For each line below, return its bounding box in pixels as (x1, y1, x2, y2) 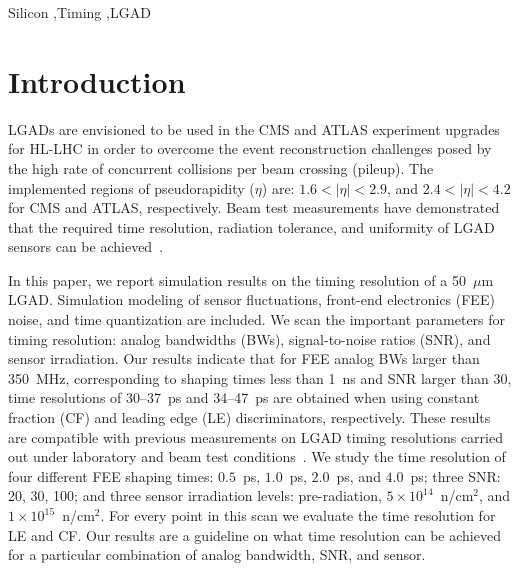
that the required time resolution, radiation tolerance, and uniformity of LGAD (8, 216, 495, 237)
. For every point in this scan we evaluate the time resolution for (100, 505, 496, 525)
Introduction (8, 60, 186, 101)
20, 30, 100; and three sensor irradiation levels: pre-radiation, (8, 485, 382, 506)
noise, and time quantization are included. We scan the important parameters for (8, 309, 506, 330)
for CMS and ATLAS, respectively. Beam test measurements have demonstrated (8, 197, 500, 218)
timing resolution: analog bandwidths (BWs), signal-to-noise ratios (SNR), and (8, 328, 491, 349)
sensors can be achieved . (8, 236, 164, 257)
